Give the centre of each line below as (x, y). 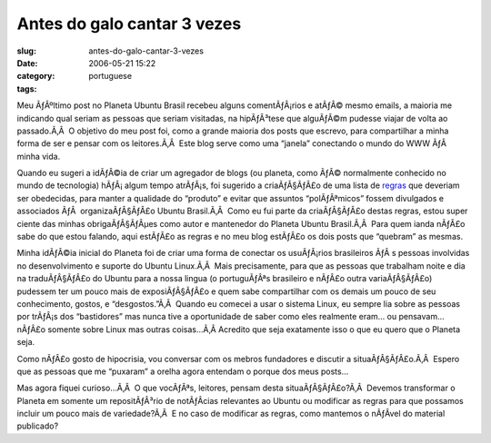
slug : (26, 51)
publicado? (38, 426)
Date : (27, 63)
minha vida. (39, 156)
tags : (27, 89)
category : (36, 76)
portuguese (110, 76)
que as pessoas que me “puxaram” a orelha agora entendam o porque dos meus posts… (183, 371)
